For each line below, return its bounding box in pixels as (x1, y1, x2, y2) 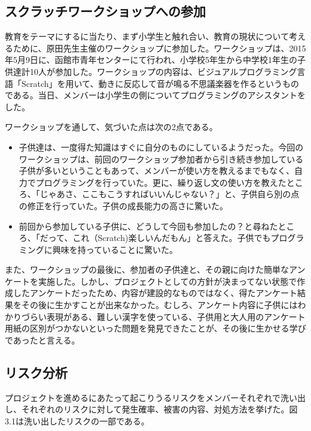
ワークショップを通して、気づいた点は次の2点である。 (5, 120, 218, 133)
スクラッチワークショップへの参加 (5, 2, 206, 20)
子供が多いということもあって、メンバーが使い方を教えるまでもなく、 (19, 164, 294, 177)
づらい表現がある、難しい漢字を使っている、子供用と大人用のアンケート (21, 310, 306, 323)
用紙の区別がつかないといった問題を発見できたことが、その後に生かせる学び (5, 322, 306, 334)
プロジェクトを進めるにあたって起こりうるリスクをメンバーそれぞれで (5, 391, 280, 403)
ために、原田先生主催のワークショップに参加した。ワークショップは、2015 (13, 41, 306, 54)
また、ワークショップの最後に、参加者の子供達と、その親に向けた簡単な (5, 263, 289, 276)
